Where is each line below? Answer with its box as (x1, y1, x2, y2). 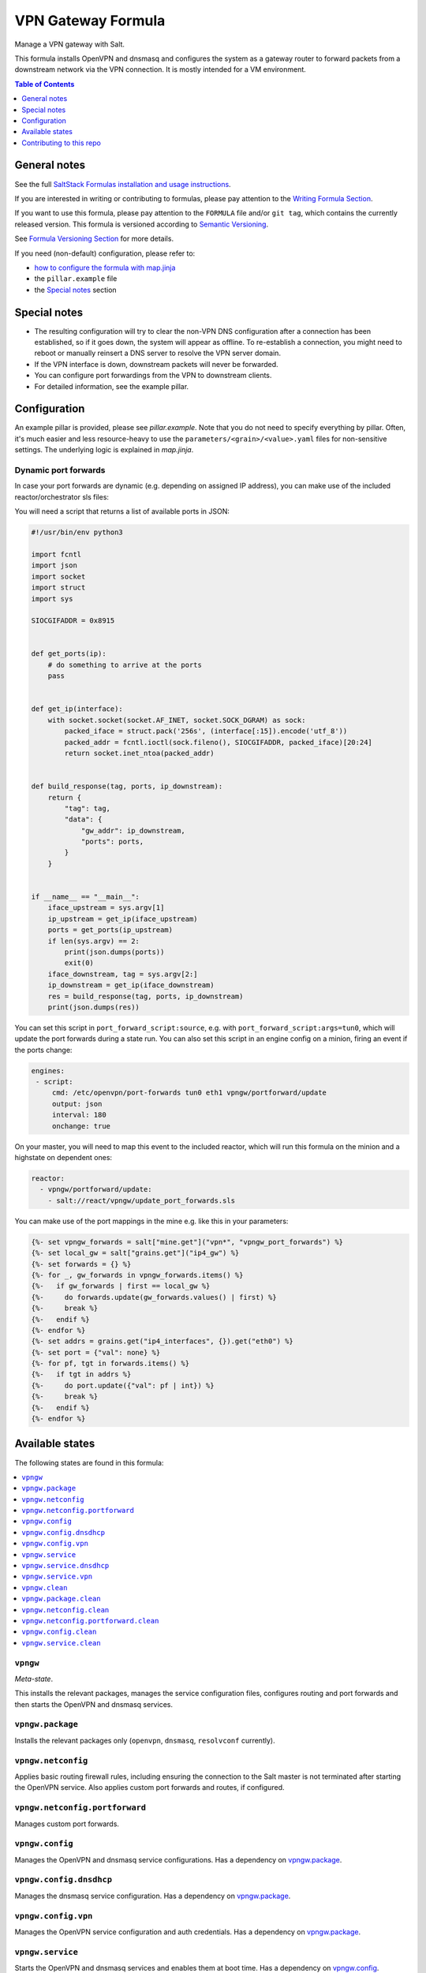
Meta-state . (14, 1674, 54, 1683)
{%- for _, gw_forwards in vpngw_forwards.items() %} (31, 1271, 244, 1279)
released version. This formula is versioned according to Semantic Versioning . (14, 219, 268, 229)
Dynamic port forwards (14, 465, 106, 476)
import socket (31, 572, 86, 581)
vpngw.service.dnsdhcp (21, 1561, 110, 1571)
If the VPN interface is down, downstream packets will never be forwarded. (34, 359, 279, 369)
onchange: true (51, 1121, 110, 1130)
